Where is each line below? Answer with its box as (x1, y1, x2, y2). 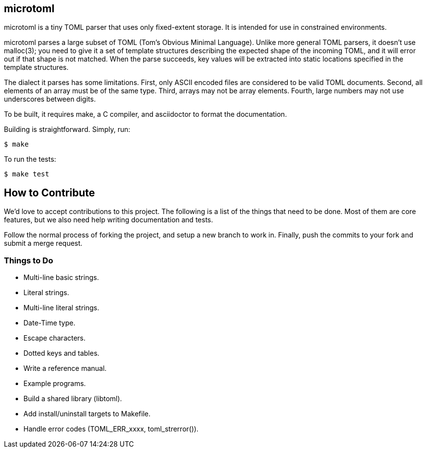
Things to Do (4, 255, 53, 265)
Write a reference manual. (23, 364, 107, 373)
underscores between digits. (4, 95, 96, 104)
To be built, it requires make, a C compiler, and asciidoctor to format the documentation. (4, 110, 287, 119)
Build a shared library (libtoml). (23, 394, 122, 403)
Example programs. (23, 379, 86, 388)
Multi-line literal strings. (23, 303, 99, 312)
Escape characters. (23, 334, 86, 343)
